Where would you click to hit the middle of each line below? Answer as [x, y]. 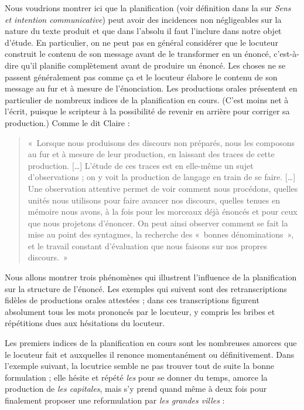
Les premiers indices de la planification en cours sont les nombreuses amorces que [151, 343]
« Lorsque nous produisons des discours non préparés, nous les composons [161, 142]
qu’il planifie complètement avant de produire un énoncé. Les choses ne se [153, 65]
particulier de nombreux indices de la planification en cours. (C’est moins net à [147, 99]
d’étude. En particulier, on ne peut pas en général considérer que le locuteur [141, 42]
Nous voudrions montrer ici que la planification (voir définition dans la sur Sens [148, 8]
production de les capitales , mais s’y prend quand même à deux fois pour [136, 389]
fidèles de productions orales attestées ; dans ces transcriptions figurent [132, 300]
